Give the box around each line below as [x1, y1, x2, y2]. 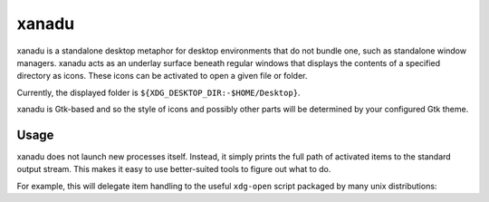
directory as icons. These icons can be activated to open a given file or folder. [16, 71, 308, 82]
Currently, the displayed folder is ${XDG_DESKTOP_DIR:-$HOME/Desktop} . [16, 87, 301, 98]
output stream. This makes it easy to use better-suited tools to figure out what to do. [16, 164, 331, 175]
